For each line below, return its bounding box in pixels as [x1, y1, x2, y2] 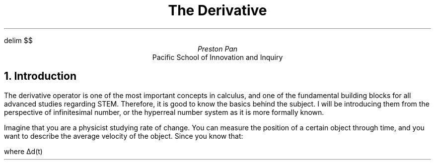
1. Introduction [4, 70, 76, 83]
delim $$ [4, 36, 33, 45]
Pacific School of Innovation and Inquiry [152, 53, 283, 61]
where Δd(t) [4, 147, 43, 156]
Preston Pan [197, 44, 238, 53]
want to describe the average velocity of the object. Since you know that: [4, 131, 243, 140]
